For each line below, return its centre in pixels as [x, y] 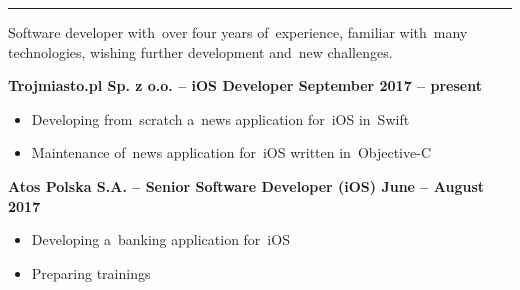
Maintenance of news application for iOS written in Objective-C [231, 152]
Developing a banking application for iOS [160, 239]
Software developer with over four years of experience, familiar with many [238, 32]
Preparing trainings [91, 272]
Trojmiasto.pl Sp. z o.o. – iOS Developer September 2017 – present [245, 85]
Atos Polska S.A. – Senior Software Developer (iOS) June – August [246, 185]
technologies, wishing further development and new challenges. [200, 51]
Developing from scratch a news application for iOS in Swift [220, 118]
